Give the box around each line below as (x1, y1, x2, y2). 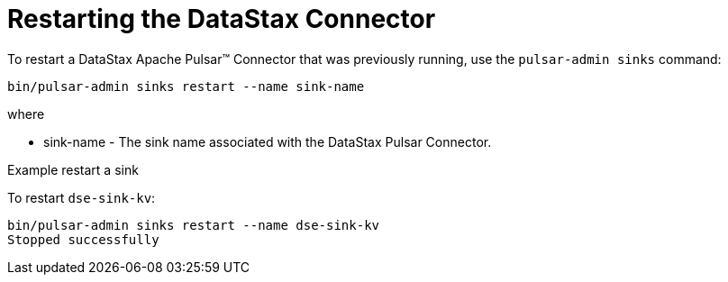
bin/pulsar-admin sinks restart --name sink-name (7, 78, 365, 94)
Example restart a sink (7, 161, 139, 177)
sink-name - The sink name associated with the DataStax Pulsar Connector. (43, 133, 492, 150)
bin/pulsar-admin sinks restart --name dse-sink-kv (7, 217, 380, 232)
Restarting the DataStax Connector (7, 4, 436, 34)
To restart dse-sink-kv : (7, 189, 156, 205)
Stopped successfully (7, 232, 159, 247)
